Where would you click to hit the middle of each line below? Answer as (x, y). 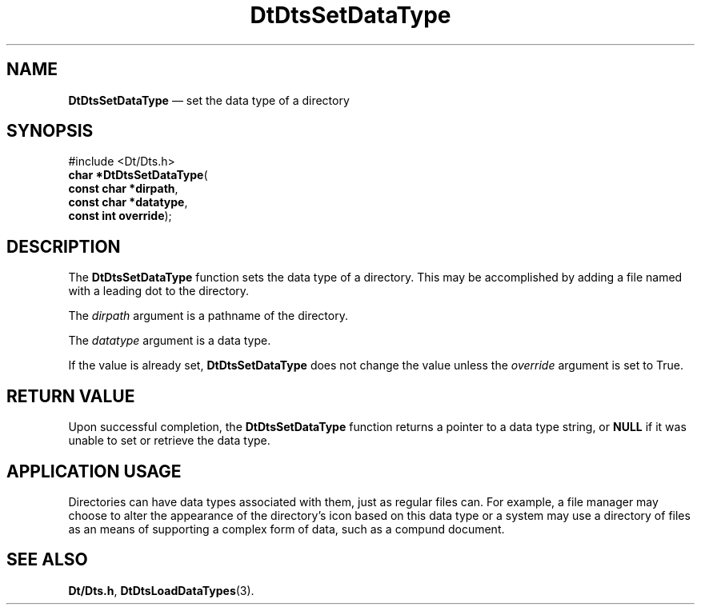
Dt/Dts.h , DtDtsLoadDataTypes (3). (161, 590)
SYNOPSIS (50, 131)
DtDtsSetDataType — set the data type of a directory (209, 100)
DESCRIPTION (64, 246)
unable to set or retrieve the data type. (169, 441)
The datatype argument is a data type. (170, 341)
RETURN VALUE (71, 396)
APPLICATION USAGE (94, 471)
